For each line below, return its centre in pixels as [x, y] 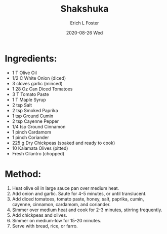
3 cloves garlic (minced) [37, 83]
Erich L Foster [85, 23]
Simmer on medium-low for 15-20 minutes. [57, 220]
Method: [23, 174]
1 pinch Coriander [30, 137]
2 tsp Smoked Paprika [35, 110]
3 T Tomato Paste [30, 94]
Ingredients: [31, 58]
